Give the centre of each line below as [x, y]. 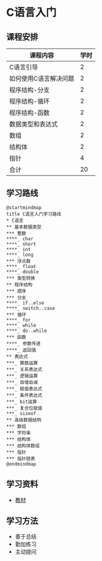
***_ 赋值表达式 [24, 389]
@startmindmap [24, 207]
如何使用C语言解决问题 [42, 78]
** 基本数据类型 [24, 227]
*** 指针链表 [21, 459]
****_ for [19, 320]
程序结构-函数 [30, 113]
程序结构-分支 [30, 90]
